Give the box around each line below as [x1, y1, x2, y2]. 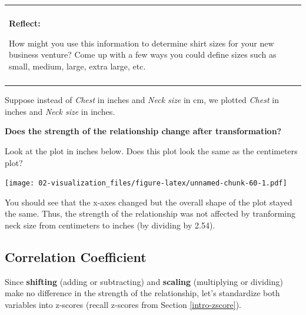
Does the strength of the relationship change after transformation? [5, 125, 282, 137]
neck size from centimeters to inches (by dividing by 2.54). [5, 218, 215, 231]
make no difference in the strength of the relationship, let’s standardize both [5, 287, 280, 299]
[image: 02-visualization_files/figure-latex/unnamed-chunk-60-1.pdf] [5, 179, 287, 188]
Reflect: [9, 17, 41, 29]
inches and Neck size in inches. [5, 105, 115, 117]
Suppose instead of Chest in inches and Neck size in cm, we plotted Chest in [5, 94, 279, 106]
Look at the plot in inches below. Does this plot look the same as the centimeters [5, 144, 298, 157]
